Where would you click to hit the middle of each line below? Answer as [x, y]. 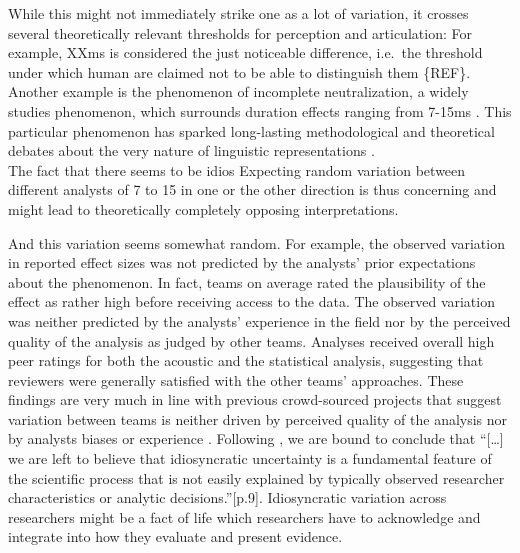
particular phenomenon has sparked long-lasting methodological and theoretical [251, 130]
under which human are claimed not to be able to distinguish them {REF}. [239, 71]
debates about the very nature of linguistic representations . [191, 150]
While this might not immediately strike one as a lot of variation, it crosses [238, 13]
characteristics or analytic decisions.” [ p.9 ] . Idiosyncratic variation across [227, 497]
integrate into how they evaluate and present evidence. [175, 536]
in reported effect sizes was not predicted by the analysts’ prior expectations [242, 262]
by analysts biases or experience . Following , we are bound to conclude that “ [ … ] [256, 438]
